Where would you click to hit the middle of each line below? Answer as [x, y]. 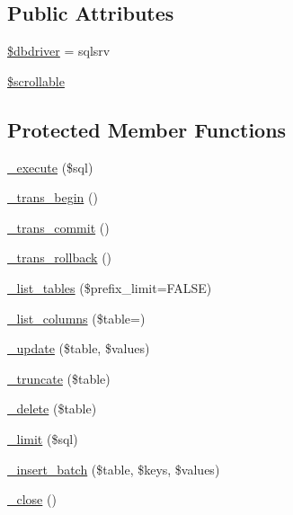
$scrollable [36, 80]
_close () [32, 499]
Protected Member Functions [147, 129]
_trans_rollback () [60, 257]
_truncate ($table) [59, 378]
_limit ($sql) [43, 438]
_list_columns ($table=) [76, 318]
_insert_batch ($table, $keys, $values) [114, 469]
